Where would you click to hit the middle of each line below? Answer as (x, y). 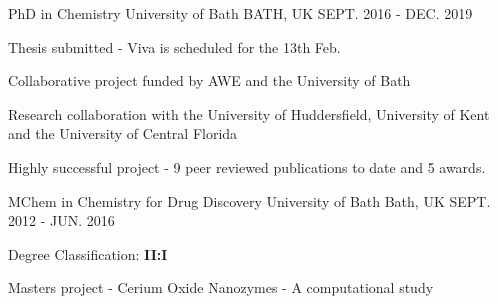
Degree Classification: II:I (88, 253)
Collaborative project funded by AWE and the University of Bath (209, 80)
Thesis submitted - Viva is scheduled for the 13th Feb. (174, 46)
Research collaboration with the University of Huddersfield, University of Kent (249, 113)
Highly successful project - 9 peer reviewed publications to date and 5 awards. (247, 166)
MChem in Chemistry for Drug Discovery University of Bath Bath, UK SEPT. (249, 200)
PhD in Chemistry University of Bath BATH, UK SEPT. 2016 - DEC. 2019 (240, 13)
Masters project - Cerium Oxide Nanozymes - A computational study (221, 287)
